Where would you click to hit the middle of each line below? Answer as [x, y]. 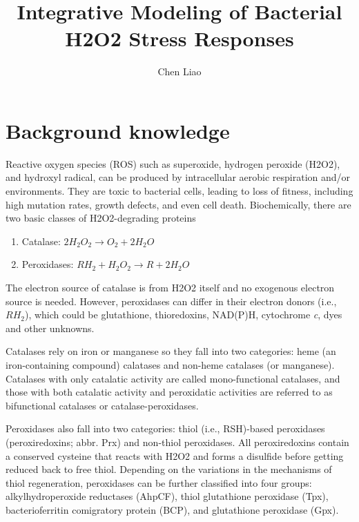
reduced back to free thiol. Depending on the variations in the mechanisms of [169, 469]
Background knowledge [118, 130]
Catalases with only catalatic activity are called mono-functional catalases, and [173, 378]
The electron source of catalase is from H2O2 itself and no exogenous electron [170, 287]
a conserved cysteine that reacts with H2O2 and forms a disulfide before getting [175, 455]
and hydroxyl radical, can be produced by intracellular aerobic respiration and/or [178, 177]
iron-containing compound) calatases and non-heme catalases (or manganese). [170, 364]
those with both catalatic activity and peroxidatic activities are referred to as [169, 392]
